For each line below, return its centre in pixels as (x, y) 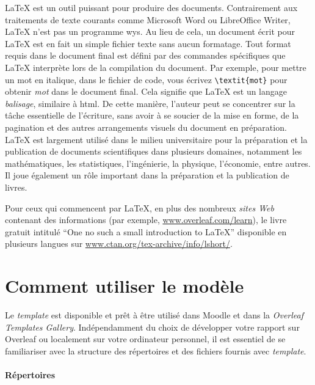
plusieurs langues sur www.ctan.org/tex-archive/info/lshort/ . (119, 244)
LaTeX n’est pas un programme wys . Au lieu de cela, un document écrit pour (150, 31)
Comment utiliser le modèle (125, 286)
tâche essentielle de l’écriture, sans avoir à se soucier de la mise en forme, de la (152, 115)
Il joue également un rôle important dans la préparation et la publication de (147, 175)
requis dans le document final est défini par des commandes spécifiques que (145, 55)
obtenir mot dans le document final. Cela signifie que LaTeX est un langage (146, 91)
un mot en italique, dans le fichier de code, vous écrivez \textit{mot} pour (146, 79)
